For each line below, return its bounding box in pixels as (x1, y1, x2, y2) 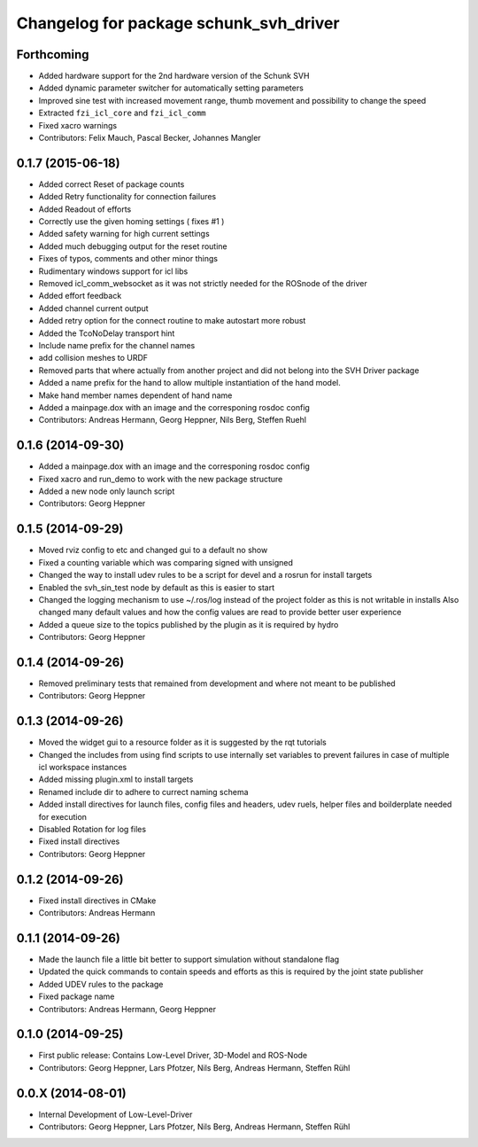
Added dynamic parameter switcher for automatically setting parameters (38, 82, 305, 93)
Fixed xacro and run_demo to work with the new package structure (38, 473, 283, 484)
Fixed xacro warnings (38, 120, 118, 130)
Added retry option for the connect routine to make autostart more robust (38, 316, 306, 326)
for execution (38, 811, 88, 822)
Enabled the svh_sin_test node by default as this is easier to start (38, 581, 275, 593)
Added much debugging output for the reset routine (38, 240, 227, 252)
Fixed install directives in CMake (38, 895, 157, 906)
